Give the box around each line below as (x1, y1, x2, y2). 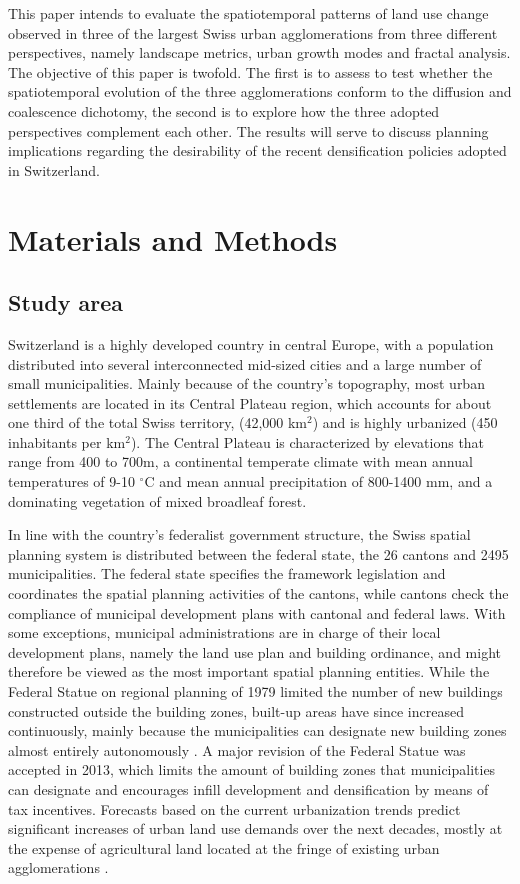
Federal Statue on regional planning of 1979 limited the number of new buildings (8, 681, 503, 702)
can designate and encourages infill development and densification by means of (8, 778, 489, 799)
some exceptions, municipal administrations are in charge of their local (8, 622, 441, 643)
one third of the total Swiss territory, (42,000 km (8, 412, 307, 433)
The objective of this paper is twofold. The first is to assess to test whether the (8, 61, 493, 82)
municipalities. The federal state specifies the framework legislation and (8, 563, 446, 584)
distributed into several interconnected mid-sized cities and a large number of (8, 353, 482, 374)
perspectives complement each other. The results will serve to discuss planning (8, 120, 489, 141)
